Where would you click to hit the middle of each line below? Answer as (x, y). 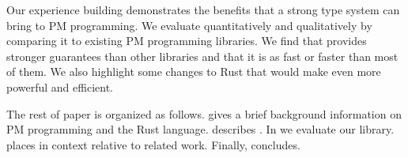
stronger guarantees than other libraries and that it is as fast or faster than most (202, 56)
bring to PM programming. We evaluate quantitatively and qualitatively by (189, 25)
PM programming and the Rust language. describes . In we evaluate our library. (200, 129)
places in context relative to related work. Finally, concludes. (153, 144)
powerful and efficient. (60, 87)
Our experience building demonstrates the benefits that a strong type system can (203, 9)
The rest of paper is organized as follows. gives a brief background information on (204, 113)
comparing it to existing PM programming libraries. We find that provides (187, 41)
